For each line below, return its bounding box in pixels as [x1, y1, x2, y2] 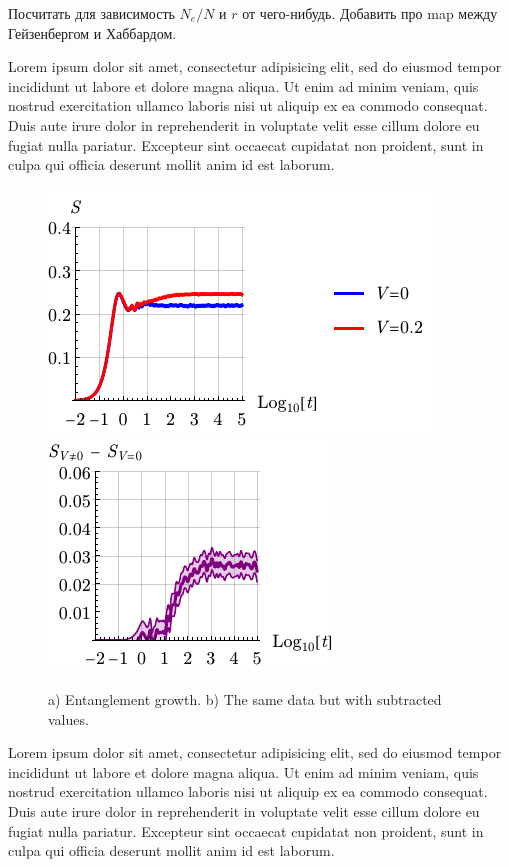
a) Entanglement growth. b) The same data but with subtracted [48, 688, 442, 709]
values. [48, 708, 89, 729]
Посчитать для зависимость [8, 3, 175, 23]
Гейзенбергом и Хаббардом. [8, 22, 177, 43]
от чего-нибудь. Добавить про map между [242, 3, 498, 23]
